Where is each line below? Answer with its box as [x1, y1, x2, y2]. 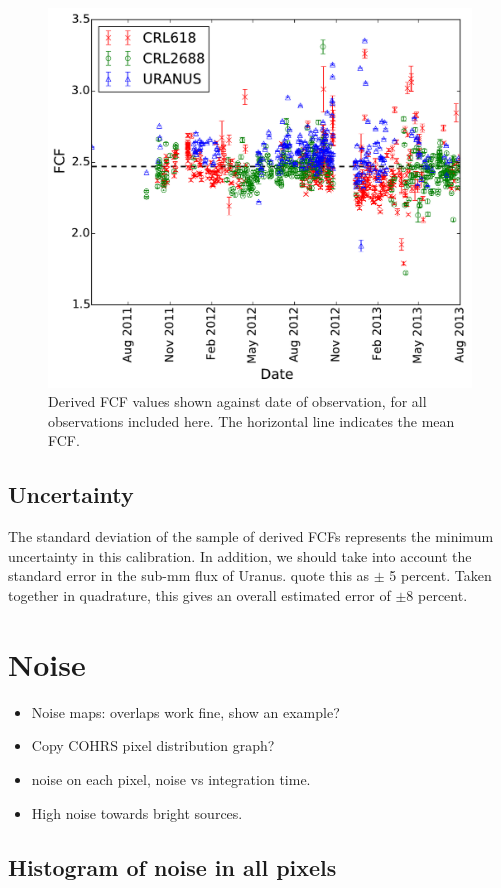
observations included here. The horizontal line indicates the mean [48, 410, 455, 431]
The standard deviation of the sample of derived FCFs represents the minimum [8, 526, 494, 547]
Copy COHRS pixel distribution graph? [31, 735, 275, 756]
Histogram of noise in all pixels [8, 851, 337, 882]
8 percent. [406, 585, 468, 606]
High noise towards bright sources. [31, 802, 243, 823]
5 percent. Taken [389, 565, 492, 586]
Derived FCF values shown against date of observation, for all [48, 391, 427, 412]
